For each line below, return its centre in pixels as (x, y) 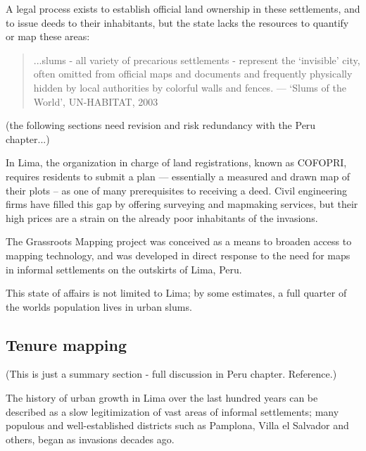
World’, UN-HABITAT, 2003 (96, 101)
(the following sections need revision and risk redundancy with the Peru (161, 125)
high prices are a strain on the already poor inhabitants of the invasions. (162, 217)
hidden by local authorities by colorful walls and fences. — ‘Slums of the (190, 87)
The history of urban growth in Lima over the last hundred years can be (162, 398)
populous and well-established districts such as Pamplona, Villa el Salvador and (177, 425)
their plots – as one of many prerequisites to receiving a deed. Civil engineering (177, 190)
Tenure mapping (66, 344)
